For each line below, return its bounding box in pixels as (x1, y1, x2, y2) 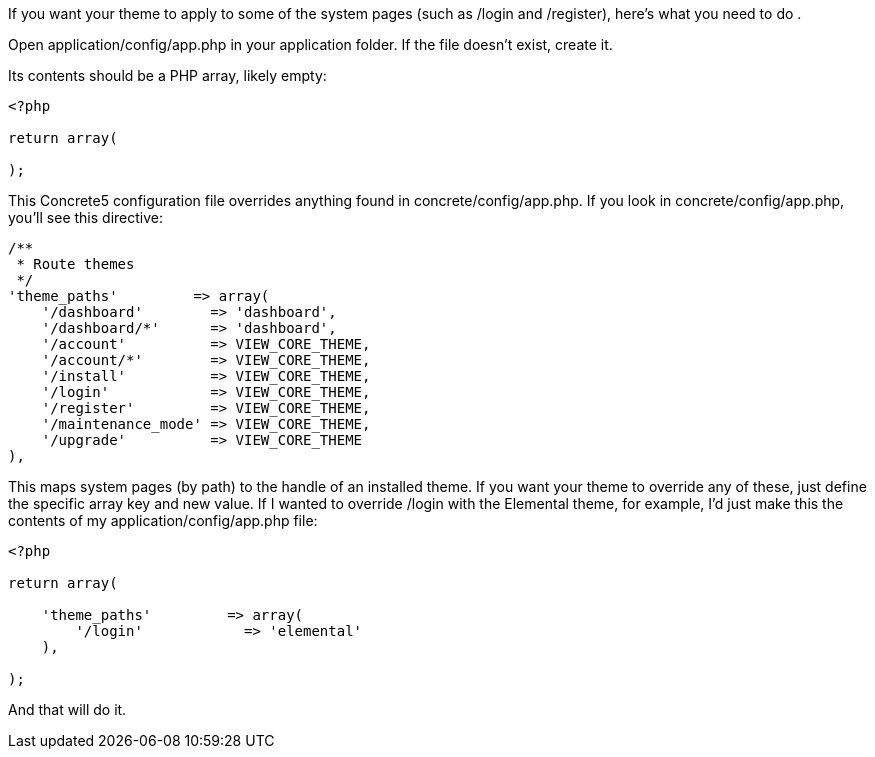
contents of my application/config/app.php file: (8, 512, 318, 529)
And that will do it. (8, 701, 127, 718)
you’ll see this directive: (8, 209, 163, 226)
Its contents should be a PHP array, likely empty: (8, 67, 327, 84)
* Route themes (16, 256, 135, 272)
